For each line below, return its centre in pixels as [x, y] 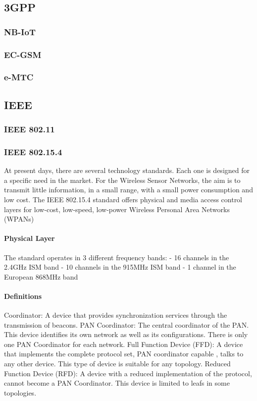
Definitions [23, 296]
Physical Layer [29, 238]
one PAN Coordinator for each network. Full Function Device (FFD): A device [124, 344]
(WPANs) [19, 219]
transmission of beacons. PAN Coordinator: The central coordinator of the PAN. [127, 324]
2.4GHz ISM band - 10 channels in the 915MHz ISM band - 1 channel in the [120, 267]
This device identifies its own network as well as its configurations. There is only [126, 334]
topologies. [20, 392]
